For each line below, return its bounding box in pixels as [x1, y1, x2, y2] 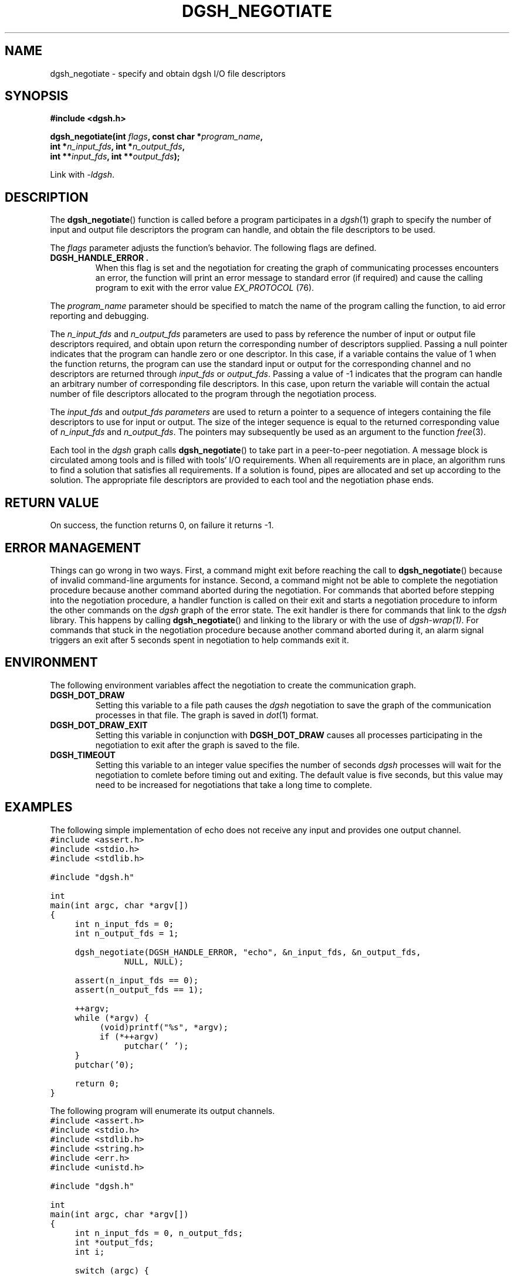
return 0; [75, 1078, 120, 1088]
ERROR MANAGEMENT [5, 540, 141, 555]
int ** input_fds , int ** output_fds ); [50, 151, 180, 162]
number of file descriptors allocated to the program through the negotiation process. [50, 389, 377, 399]
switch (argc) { [75, 1265, 149, 1275]
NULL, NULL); [124, 956, 184, 966]
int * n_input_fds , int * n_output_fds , [50, 141, 185, 152]
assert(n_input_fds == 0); [75, 975, 199, 985]
